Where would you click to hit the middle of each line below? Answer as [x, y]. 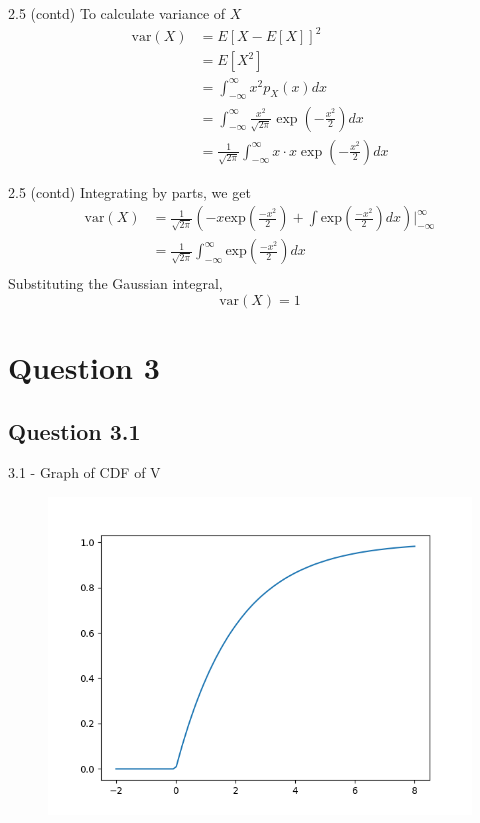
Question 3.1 [74, 430]
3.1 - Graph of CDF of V [84, 472]
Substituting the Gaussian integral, [115, 283]
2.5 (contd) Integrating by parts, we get [129, 191]
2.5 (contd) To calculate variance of [117, 13]
